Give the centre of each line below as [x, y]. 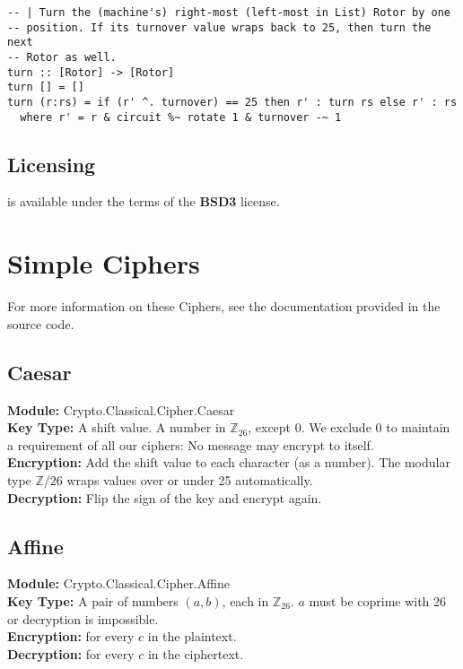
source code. [41, 323]
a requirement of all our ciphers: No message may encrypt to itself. [191, 444]
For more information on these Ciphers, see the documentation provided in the [224, 306]
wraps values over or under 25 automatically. [190, 479]
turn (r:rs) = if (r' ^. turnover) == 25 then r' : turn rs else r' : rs [232, 102]
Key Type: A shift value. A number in [117, 427]
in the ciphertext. [196, 653]
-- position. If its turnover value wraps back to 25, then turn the [219, 27]
